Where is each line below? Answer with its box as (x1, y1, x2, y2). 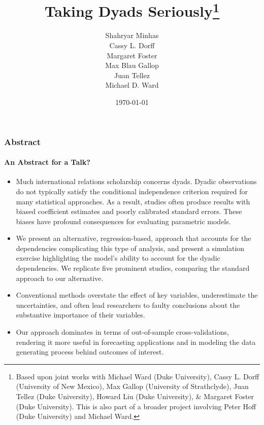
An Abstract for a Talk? (4, 157, 90, 167)
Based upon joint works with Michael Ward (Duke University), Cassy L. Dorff (16, 371, 259, 381)
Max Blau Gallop (105, 60, 159, 70)
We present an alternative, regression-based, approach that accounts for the (16, 233, 251, 243)
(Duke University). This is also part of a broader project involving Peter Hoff (16, 401, 256, 411)
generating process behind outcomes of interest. (16, 346, 164, 357)
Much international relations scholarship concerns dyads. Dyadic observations (16, 176, 257, 187)
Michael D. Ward (105, 80, 159, 90)
